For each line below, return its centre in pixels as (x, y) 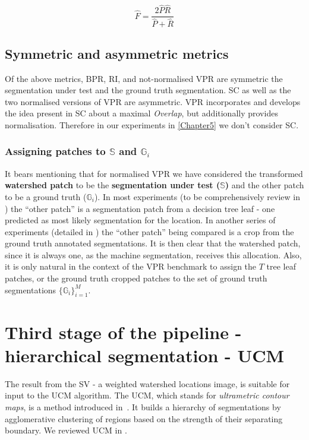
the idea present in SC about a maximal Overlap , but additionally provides (141, 113)
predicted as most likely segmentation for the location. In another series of (140, 220)
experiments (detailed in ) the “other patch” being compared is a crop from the (149, 231)
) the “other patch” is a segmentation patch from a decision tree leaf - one (140, 208)
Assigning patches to (55, 151)
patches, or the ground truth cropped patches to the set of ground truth (136, 278)
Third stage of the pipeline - (123, 332)
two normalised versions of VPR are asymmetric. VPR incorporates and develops (153, 101)
